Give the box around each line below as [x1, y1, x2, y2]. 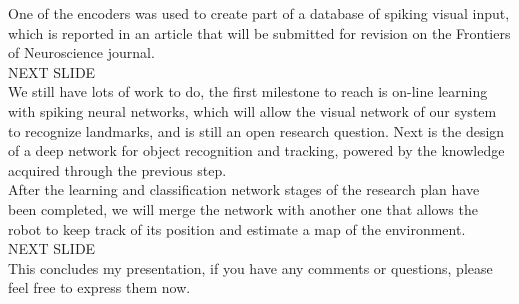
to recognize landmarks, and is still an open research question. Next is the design [8, 120, 505, 141]
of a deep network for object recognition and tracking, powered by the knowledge [8, 140, 505, 161]
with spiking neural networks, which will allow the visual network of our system [8, 100, 497, 121]
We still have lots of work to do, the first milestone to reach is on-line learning [8, 81, 488, 102]
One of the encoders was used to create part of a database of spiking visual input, [8, 3, 510, 23]
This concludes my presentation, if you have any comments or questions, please [8, 257, 493, 278]
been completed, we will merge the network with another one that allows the [8, 198, 478, 219]
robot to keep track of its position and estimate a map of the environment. [8, 218, 466, 239]
